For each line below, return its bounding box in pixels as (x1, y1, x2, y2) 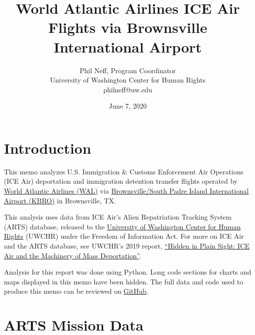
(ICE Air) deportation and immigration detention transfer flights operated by (4, 176, 238, 186)
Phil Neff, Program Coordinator (80, 65, 176, 75)
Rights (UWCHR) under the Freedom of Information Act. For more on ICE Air (4, 231, 244, 241)
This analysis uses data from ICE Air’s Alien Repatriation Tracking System (4, 212, 232, 222)
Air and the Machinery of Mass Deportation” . (4, 250, 141, 260)
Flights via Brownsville (48, 17, 207, 37)
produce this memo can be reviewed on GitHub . (4, 286, 148, 296)
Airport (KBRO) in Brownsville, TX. (4, 195, 116, 205)
